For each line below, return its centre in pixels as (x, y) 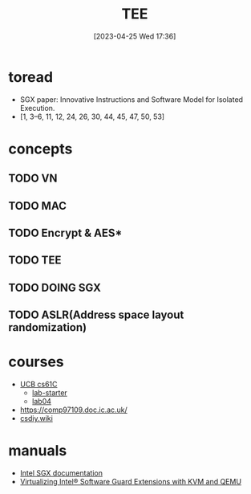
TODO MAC (37, 206)
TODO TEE (35, 261)
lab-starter (50, 393)
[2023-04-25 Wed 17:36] (135, 36)
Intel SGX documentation (61, 473)
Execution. (37, 108)
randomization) (47, 327)
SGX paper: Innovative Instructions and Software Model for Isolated (131, 99)
